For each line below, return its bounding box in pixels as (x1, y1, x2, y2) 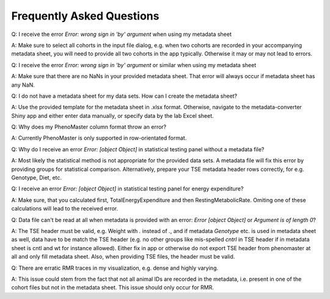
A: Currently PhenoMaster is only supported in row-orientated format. (11, 134, 187, 142)
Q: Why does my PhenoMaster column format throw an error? (11, 123, 167, 131)
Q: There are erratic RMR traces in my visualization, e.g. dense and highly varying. (11, 264, 219, 272)
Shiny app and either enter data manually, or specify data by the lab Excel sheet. (11, 112, 214, 119)
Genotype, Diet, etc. (11, 174, 62, 181)
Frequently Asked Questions (11, 9, 159, 23)
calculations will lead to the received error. (11, 205, 119, 212)
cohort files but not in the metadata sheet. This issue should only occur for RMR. (11, 284, 214, 291)
